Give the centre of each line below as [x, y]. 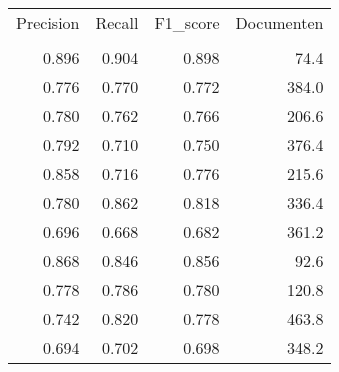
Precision [48, 22]
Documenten [279, 22]
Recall [117, 22]
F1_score [187, 22]
